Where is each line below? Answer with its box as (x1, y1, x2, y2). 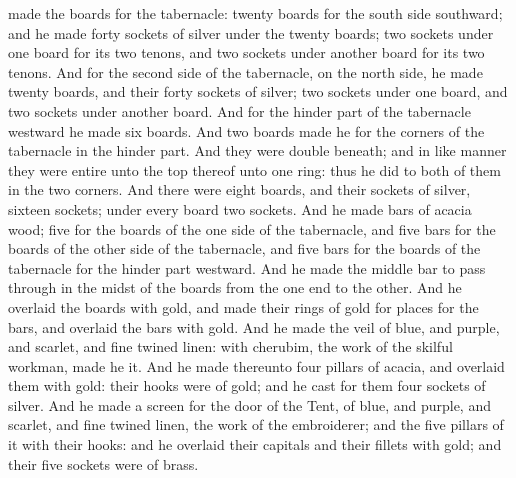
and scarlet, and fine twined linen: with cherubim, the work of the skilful (8, 336, 453, 357)
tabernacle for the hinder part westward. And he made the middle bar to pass (8, 257, 486, 278)
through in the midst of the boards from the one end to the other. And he (8, 277, 462, 298)
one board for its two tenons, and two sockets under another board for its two (8, 42, 485, 63)
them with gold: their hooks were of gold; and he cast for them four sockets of (8, 375, 486, 396)
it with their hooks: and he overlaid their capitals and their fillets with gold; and (8, 434, 502, 455)
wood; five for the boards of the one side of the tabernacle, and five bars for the (8, 218, 496, 239)
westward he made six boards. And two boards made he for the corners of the (8, 120, 485, 141)
